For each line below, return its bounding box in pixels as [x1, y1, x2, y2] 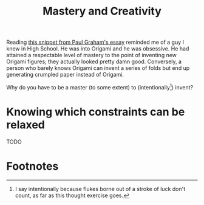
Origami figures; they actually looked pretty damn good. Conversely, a [6, 58, 182, 65]
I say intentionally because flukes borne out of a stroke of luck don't [15, 185, 186, 192]
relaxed [6, 118, 46, 132]
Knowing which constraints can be [6, 105, 185, 119]
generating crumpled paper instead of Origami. [6, 71, 124, 78]
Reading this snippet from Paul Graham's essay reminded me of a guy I [6, 38, 184, 46]
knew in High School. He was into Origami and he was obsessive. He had [6, 45, 189, 52]
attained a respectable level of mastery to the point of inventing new [6, 52, 177, 59]
